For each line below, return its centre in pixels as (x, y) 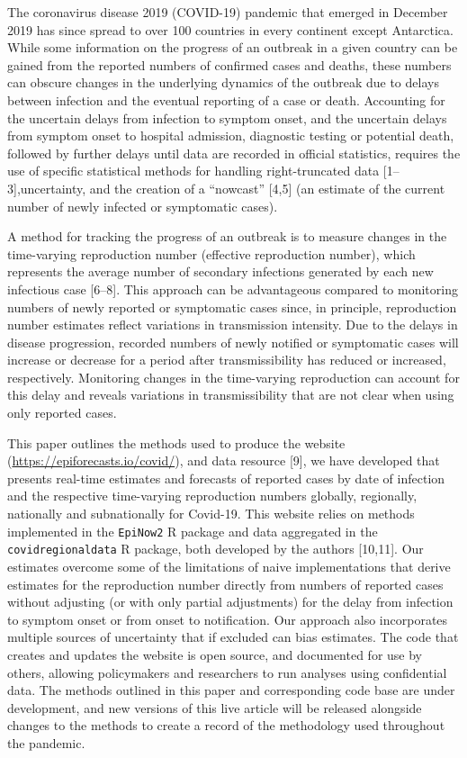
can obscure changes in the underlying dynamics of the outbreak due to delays (223, 82)
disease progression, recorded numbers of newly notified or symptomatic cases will (233, 342)
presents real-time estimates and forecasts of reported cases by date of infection (226, 478)
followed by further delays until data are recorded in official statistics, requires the (234, 153)
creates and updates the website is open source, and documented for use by (215, 654)
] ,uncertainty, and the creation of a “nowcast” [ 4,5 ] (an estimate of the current (229, 188)
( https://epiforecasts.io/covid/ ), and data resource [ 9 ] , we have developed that (224, 460)
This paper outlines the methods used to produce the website (176, 442)
